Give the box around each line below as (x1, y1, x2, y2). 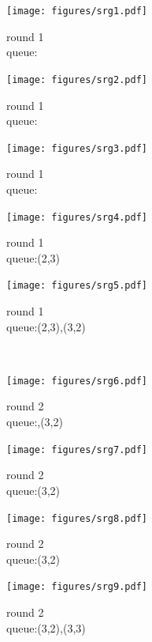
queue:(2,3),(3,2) (6, 318, 86, 334)
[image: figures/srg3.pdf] (6, 142, 147, 154)
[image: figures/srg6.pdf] (6, 375, 147, 387)
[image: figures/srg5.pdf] (6, 280, 147, 292)
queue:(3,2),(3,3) (6, 619, 86, 636)
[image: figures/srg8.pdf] (6, 512, 147, 524)
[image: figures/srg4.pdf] (6, 211, 147, 223)
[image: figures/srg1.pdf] (6, 6, 147, 17)
